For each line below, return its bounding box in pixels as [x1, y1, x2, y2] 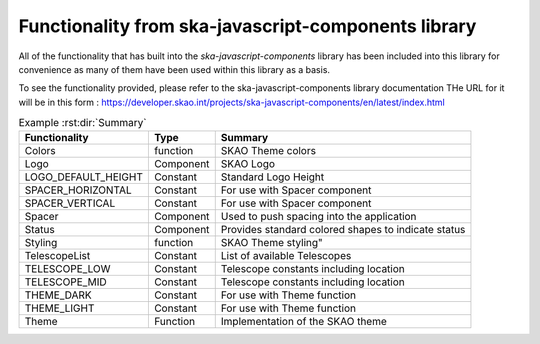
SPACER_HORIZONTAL [24, 183, 132, 197]
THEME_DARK [24, 288, 92, 302]
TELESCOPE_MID [24, 275, 107, 289]
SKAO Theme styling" [220, 236, 324, 250]
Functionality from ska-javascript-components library [18, 15, 477, 37]
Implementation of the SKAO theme [220, 315, 387, 329]
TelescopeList [24, 249, 91, 263]
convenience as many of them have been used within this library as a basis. [18, 63, 330, 75]
